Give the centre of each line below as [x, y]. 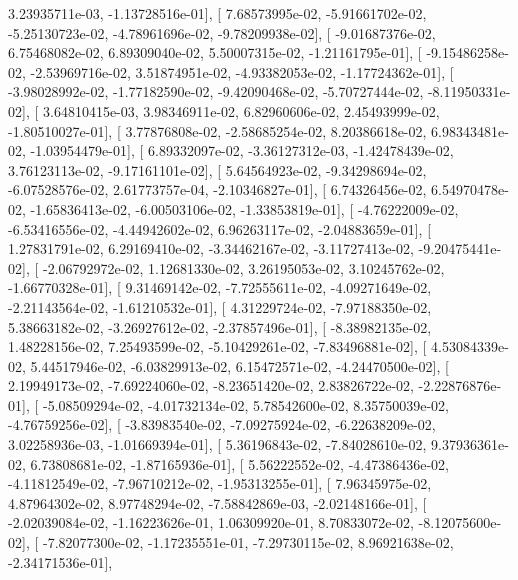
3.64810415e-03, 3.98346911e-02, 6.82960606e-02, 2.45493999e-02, [241, 110]
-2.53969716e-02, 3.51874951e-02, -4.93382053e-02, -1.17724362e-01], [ [242, 71]
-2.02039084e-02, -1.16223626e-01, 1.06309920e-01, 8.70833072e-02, [211, 522]
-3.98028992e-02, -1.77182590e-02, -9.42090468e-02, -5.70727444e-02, [216, 91]
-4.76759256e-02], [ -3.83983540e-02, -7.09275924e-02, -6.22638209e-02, [222, 424]
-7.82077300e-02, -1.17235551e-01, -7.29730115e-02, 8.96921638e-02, [248, 542]
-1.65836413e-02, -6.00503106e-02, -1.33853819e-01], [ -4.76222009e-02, [244, 208]
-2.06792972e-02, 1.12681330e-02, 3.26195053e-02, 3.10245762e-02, [243, 267]
